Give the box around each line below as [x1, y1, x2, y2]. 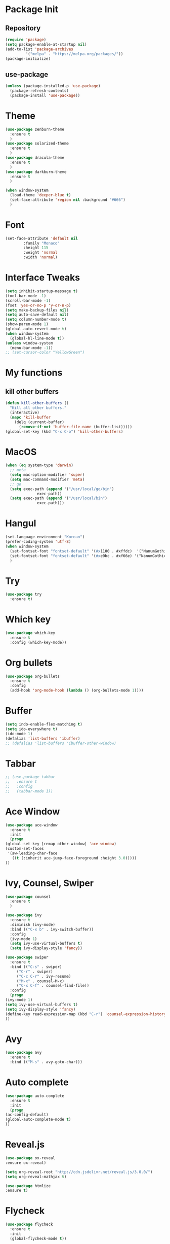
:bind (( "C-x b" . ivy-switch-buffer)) [10, 927, 94, 932]
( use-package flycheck [5, 1222, 53, 1227]
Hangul [5, 517, 36, 529]
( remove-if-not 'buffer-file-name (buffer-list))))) [18, 424, 133, 429]
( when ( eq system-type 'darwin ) [5, 463, 73, 468]
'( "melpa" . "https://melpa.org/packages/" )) [25, 51, 123, 56]
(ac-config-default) [5, 1112, 49, 1117]
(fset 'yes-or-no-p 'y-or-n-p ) [5, 303, 71, 308]
